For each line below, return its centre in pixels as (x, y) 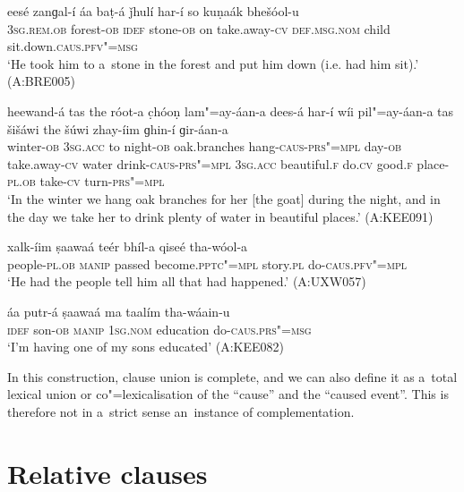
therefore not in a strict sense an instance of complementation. (181, 411)
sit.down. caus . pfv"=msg (73, 46)
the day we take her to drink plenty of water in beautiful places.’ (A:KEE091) (220, 216)
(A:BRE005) (42, 81)
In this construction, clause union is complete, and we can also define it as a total (232, 376)
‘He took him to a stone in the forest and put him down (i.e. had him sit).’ (213, 63)
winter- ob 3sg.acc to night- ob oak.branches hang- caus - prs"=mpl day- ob (205, 146)
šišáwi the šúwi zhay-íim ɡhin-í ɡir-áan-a (118, 128)
